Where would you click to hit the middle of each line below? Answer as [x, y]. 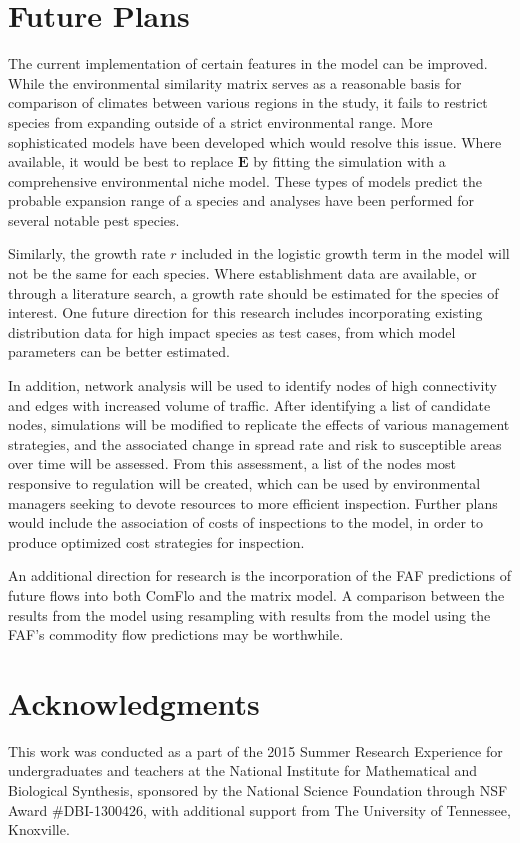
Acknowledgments [134, 702]
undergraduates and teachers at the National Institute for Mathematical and [243, 770]
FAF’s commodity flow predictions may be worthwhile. [176, 634]
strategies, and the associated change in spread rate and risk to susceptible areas [255, 443]
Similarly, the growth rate [87, 253]
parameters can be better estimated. [119, 351]
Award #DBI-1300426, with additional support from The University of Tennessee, [259, 809]
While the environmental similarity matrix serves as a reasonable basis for [235, 82]
